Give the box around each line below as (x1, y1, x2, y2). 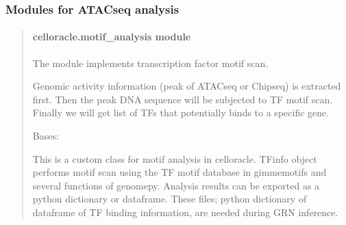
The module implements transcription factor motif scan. (32, 55, 269, 70)
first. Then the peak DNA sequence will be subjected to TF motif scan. (32, 92, 333, 106)
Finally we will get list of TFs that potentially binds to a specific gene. (32, 105, 330, 120)
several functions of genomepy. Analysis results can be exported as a (32, 178, 320, 192)
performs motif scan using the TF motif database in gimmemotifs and (32, 165, 327, 179)
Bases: (32, 129, 59, 143)
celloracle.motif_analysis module (32, 29, 191, 44)
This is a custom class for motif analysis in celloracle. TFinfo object (32, 151, 317, 166)
